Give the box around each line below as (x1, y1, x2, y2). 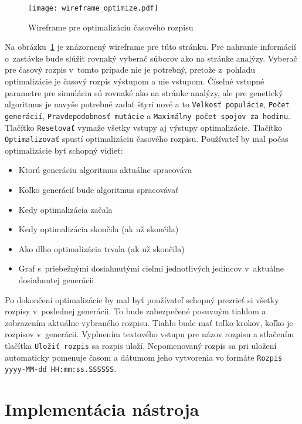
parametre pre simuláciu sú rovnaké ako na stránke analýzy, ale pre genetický (5, 86, 283, 99)
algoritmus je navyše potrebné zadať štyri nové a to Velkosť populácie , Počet (5, 98, 290, 110)
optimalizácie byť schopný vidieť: (5, 144, 123, 156)
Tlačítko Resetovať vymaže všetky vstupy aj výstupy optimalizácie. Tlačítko (5, 121, 282, 133)
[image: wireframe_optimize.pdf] (28, 4, 158, 12)
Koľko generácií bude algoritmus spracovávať (18, 184, 179, 196)
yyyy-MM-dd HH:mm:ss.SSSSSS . (5, 362, 117, 375)
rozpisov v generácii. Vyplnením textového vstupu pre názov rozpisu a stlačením (5, 328, 294, 340)
